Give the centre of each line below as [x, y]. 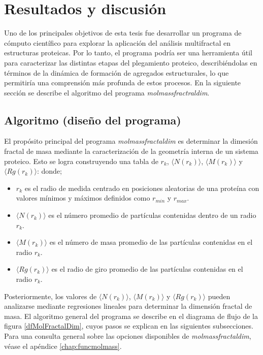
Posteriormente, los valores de [51, 296]
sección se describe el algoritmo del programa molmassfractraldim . [107, 92]
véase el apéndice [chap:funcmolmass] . [63, 346]
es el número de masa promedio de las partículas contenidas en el [151, 242]
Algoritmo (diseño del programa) [93, 120]
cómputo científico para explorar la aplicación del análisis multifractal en [117, 42]
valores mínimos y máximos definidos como [83, 198]
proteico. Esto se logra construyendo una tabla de [81, 161]
